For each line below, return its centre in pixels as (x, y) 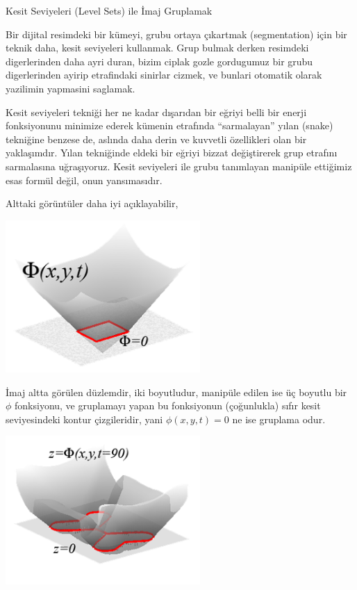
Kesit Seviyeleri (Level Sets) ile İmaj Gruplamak (109, 10)
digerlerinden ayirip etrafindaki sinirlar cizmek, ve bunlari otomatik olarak (164, 75)
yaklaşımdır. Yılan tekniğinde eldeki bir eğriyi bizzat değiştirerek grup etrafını (172, 153)
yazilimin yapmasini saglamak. (70, 88)
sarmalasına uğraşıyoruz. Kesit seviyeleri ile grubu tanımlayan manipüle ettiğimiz (179, 166)
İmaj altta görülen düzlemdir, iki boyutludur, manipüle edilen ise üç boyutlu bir (176, 392)
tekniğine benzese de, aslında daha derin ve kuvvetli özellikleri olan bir (156, 139)
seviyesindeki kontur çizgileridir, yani (84, 419)
